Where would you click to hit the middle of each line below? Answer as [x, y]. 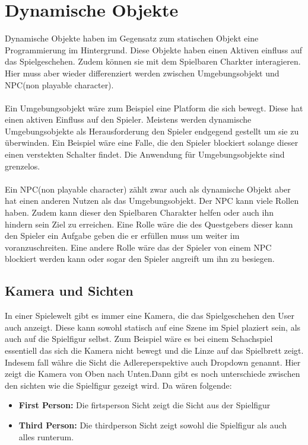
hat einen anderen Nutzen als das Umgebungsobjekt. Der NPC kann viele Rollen [152, 201]
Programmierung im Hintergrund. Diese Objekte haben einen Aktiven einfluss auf [153, 49]
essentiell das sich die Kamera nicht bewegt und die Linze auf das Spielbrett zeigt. [154, 350]
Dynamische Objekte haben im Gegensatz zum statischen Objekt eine [132, 38]
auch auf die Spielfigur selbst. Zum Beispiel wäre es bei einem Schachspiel [139, 339]
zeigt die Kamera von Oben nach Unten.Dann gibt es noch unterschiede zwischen [153, 374]
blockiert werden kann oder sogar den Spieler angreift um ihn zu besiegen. [140, 259]
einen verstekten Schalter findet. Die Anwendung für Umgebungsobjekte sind [145, 154]
